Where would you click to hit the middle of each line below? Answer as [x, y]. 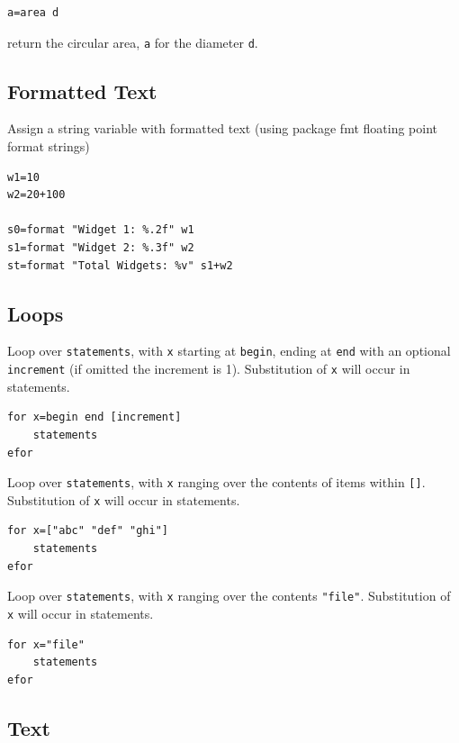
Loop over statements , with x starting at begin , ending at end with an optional [229, 351]
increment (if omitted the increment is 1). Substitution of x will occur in [209, 369]
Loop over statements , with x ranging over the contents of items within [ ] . [216, 482]
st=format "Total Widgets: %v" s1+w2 [120, 265]
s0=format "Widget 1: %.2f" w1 [101, 230]
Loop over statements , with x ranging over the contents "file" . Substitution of [229, 596]
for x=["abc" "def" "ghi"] [88, 531]
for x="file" [46, 644]
